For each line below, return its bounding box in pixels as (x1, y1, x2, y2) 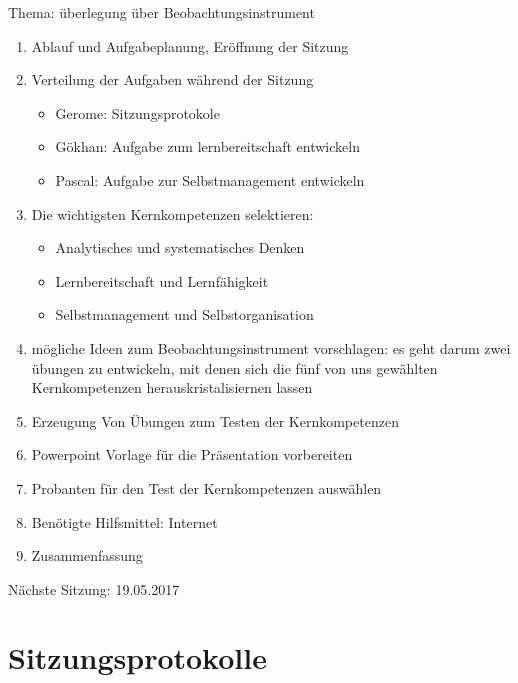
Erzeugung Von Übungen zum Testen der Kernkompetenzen (31, 410, 399, 431)
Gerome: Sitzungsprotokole (55, 102, 220, 123)
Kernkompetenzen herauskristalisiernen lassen (31, 377, 313, 398)
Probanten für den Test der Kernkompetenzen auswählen (31, 477, 382, 498)
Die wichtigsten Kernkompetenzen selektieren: (31, 203, 314, 224)
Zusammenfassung (31, 545, 143, 566)
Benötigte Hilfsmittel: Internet (31, 511, 218, 532)
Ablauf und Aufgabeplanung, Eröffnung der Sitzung (31, 35, 349, 56)
